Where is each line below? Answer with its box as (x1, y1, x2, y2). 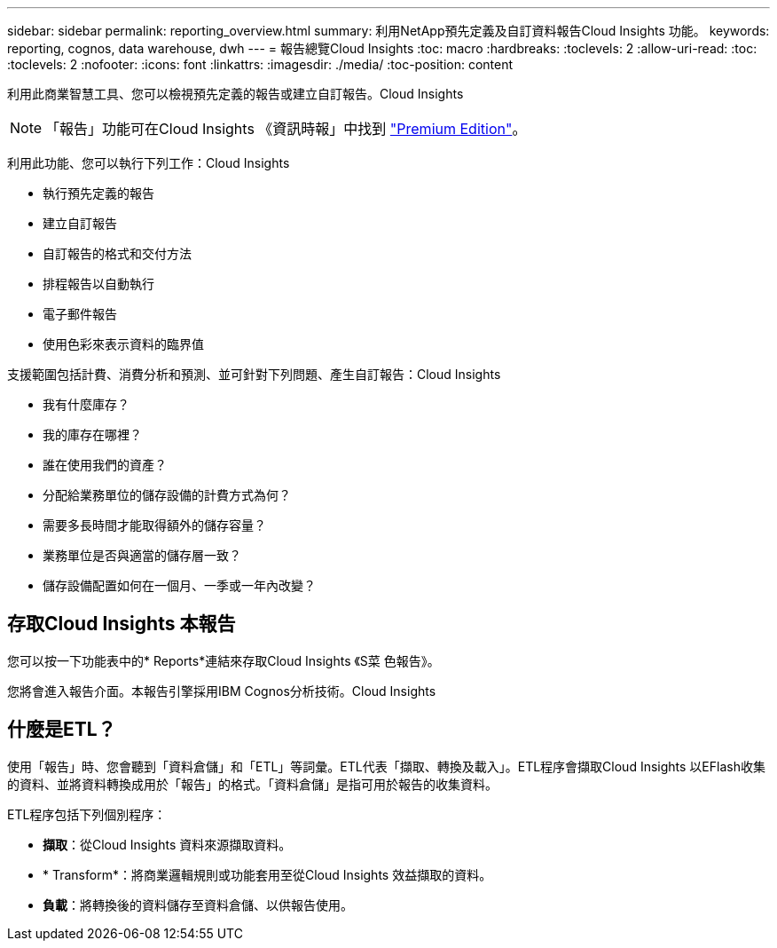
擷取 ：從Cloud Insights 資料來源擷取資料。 (43, 836, 292, 852)
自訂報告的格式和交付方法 (43, 246, 192, 261)
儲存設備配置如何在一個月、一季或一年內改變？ (43, 578, 316, 593)
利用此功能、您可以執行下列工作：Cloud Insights (7, 155, 290, 170)
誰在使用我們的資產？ (43, 457, 167, 472)
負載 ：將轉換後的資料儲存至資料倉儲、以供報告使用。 (43, 897, 353, 912)
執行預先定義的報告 (43, 186, 154, 201)
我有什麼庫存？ (43, 397, 129, 412)
